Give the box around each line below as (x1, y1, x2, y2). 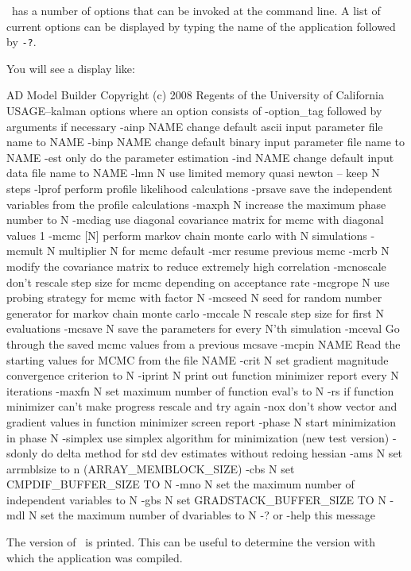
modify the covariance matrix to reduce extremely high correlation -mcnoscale (6, 257, 386, 274)
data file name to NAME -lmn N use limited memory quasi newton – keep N (6, 164, 380, 181)
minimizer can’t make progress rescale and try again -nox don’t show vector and (6, 398, 397, 415)
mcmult (6, 242, 44, 259)
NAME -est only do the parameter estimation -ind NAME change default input (6, 149, 394, 165)
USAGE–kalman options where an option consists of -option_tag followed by (6, 102, 382, 119)
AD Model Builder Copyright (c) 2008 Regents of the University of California (6, 87, 384, 103)
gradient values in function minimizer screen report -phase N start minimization (6, 413, 397, 430)
